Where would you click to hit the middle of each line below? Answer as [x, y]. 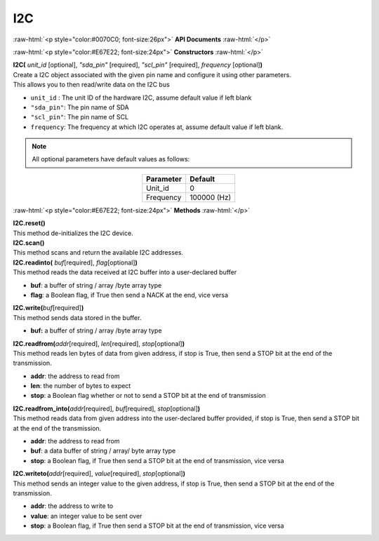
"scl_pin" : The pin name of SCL [80, 117]
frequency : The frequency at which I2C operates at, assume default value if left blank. [157, 127]
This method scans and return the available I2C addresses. [98, 253]
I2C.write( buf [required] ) [48, 308]
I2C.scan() [29, 243]
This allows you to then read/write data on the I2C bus [91, 85]
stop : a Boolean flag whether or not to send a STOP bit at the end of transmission [148, 396]
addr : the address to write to [72, 506]
